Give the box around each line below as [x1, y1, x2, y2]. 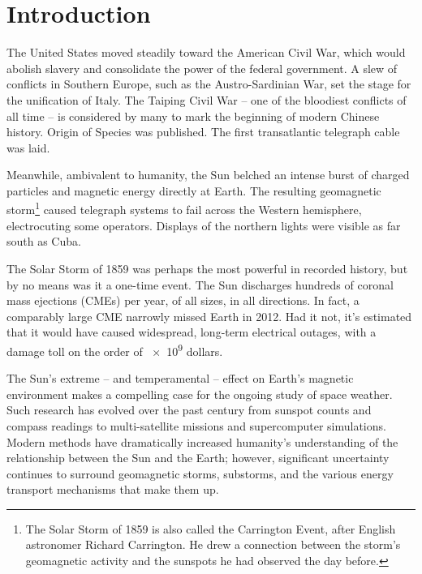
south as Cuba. [6, 233, 81, 250]
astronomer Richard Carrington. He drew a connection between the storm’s [25, 536, 401, 553]
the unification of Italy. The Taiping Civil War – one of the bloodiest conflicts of [6, 91, 407, 108]
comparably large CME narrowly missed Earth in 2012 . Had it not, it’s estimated [6, 307, 412, 324]
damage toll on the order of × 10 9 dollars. [6, 340, 223, 359]
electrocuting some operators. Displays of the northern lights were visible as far [6, 216, 401, 233]
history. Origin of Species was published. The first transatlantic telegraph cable [6, 123, 400, 140]
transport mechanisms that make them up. [6, 481, 219, 498]
